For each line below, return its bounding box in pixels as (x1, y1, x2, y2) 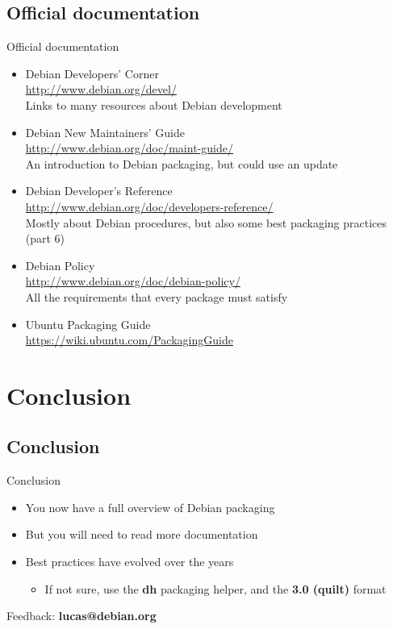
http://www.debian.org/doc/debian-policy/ (25, 273, 240, 290)
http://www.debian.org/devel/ (25, 81, 177, 98)
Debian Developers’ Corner (25, 65, 159, 81)
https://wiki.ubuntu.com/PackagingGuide (25, 331, 233, 348)
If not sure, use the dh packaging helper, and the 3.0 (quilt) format (44, 580, 387, 597)
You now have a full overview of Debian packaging (25, 498, 275, 515)
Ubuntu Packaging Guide (25, 315, 151, 332)
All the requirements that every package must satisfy (25, 288, 288, 305)
